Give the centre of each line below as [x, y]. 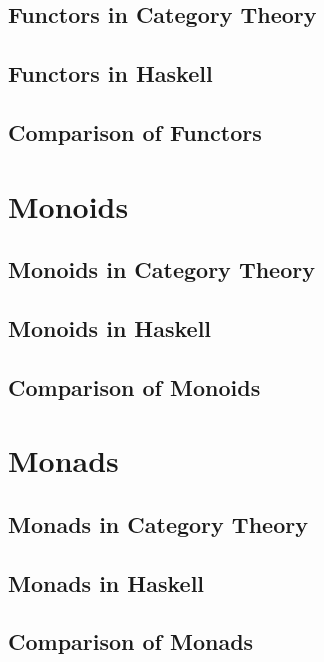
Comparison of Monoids [134, 386]
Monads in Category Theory [158, 523]
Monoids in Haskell [110, 327]
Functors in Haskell [110, 73]
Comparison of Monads [131, 641]
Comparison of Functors [135, 131]
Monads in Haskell [106, 582]
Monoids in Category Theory [161, 269]
